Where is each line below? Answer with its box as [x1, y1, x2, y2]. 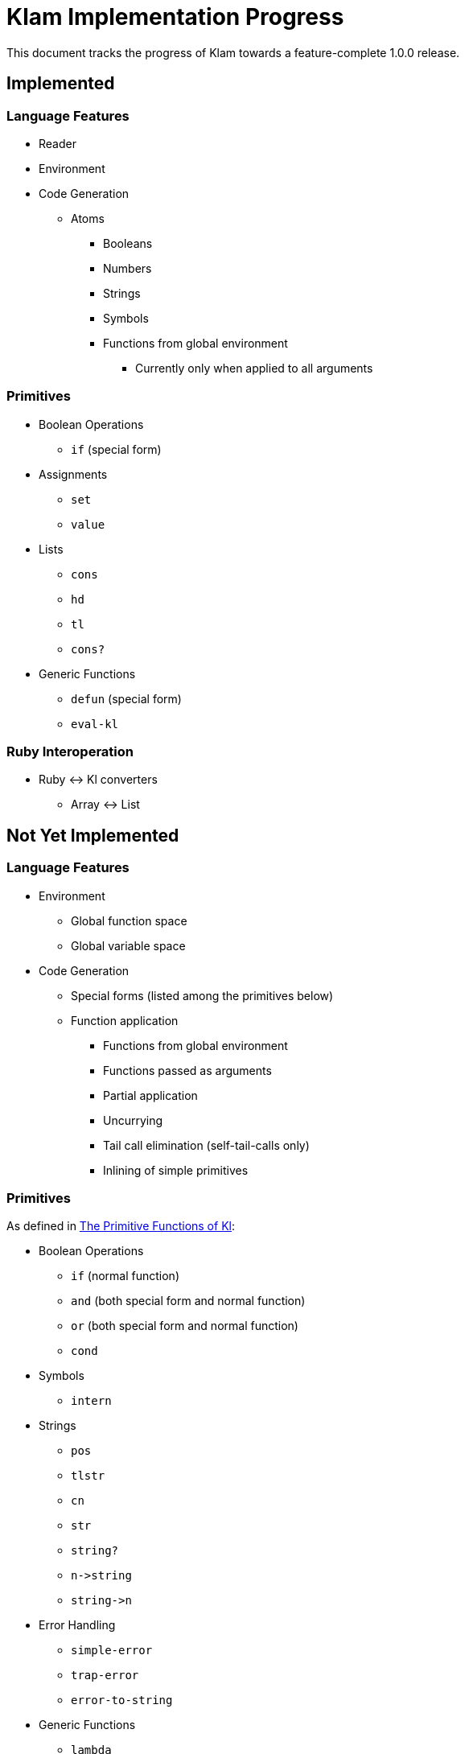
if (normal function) [71, 1269, 179, 1283]
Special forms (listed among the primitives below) [71, 988, 334, 1003]
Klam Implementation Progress [6, 3, 344, 31]
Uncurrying [103, 1113, 163, 1127]
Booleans [103, 236, 153, 250]
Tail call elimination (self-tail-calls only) [103, 1138, 310, 1152]
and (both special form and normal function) [71, 1294, 306, 1308]
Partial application [103, 1088, 198, 1102]
